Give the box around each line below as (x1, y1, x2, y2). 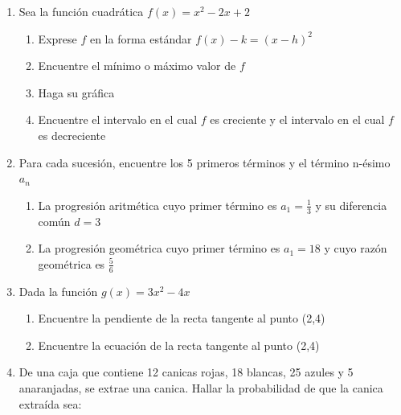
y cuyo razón (324, 240, 387, 257)
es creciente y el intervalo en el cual (210, 111, 385, 128)
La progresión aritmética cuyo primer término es (38, 196, 277, 213)
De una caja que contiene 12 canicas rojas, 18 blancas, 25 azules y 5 (18, 364, 354, 380)
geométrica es (38, 255, 105, 272)
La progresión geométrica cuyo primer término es (38, 240, 280, 257)
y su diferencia (315, 196, 387, 213)
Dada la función (18, 282, 98, 299)
